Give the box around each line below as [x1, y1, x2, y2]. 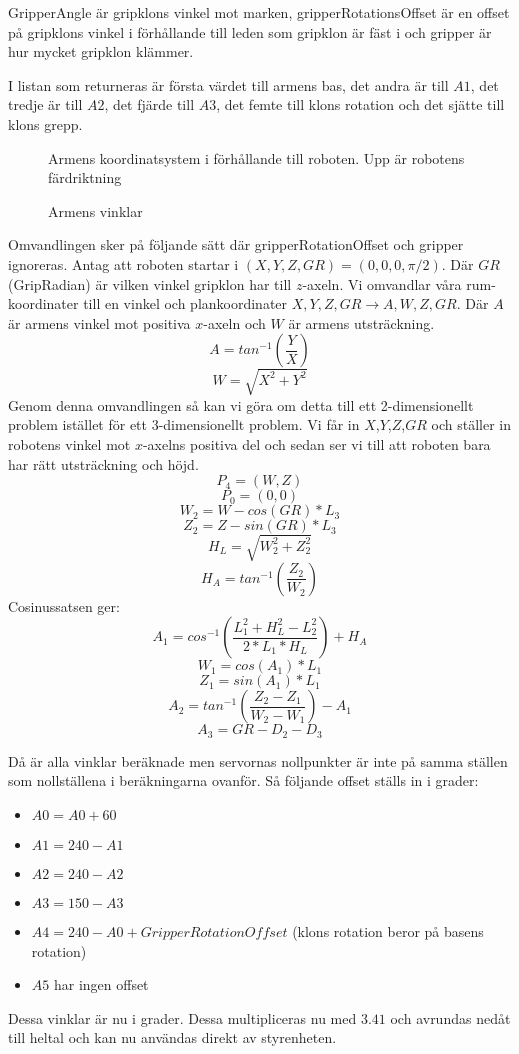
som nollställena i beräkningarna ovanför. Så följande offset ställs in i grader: [8, 770, 479, 791]
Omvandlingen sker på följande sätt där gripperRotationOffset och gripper [8, 234, 464, 255]
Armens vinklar [48, 200, 143, 221]
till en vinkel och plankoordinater [83, 293, 288, 314]
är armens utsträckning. [288, 312, 435, 333]
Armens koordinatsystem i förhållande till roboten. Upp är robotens [48, 147, 465, 168]
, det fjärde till [104, 94, 195, 115]
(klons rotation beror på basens [292, 921, 484, 942]
